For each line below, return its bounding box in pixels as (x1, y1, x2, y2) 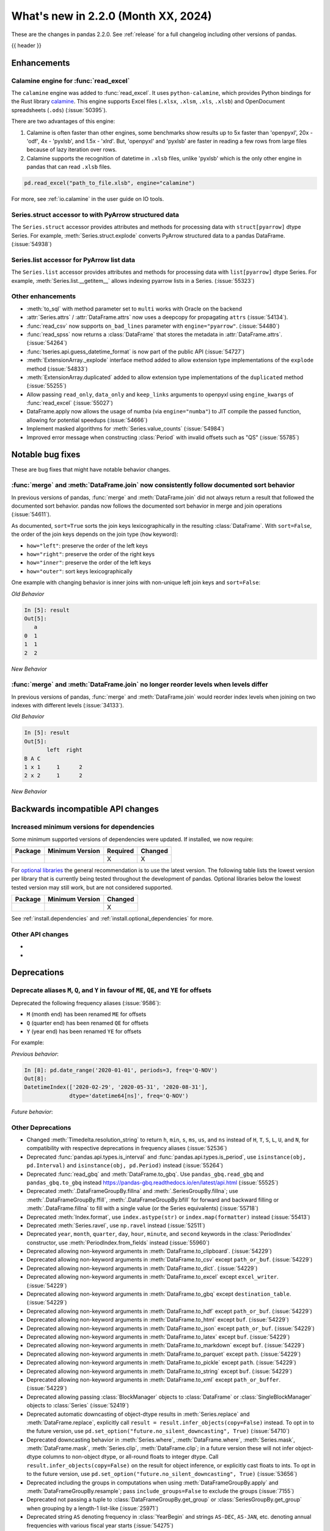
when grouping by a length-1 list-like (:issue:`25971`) (26, 1504, 159, 1512)
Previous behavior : (11, 1050, 59, 1058)
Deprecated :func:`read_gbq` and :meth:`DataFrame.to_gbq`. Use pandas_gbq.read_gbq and (26, 1170, 264, 1178)
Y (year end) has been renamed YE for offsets (26, 1028, 142, 1035)
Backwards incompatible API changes (11, 804, 159, 814)
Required (107, 846, 134, 855)
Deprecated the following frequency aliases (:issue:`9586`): (11, 999, 161, 1007)
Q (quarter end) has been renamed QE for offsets (26, 1019, 149, 1026)
